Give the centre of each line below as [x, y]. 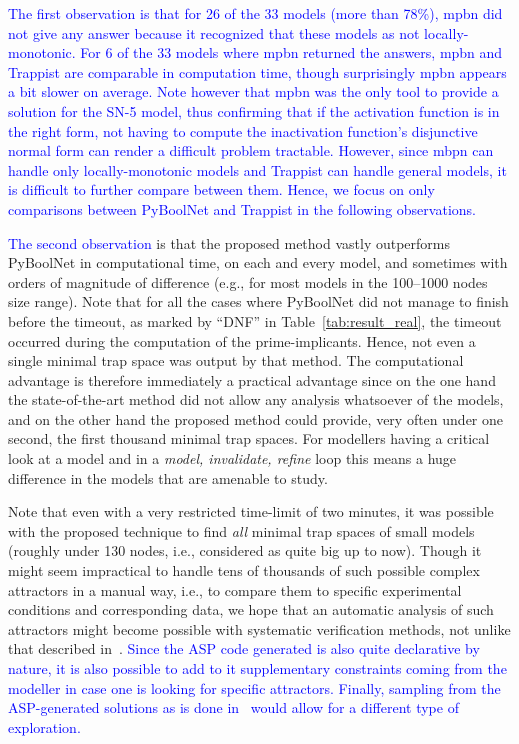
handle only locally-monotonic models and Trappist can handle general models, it [257, 169]
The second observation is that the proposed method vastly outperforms [229, 242]
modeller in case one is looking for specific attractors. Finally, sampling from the [254, 687]
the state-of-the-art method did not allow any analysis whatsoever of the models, [256, 399]
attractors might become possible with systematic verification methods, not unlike [259, 628]
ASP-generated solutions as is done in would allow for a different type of [233, 707]
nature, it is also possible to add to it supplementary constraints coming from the [257, 668]
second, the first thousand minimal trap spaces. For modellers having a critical [249, 438]
